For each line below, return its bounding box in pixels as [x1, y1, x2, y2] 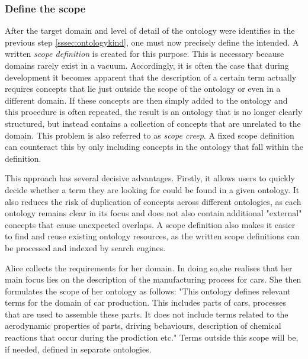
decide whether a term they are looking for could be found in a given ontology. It [5, 183, 300, 195]
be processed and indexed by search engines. [5, 241, 166, 254]
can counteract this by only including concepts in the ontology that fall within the [5, 140, 303, 153]
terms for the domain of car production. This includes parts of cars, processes [5, 296, 286, 309]
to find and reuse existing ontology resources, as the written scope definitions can [5, 230, 300, 242]
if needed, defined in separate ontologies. [5, 342, 152, 355]
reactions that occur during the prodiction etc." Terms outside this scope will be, [5, 331, 299, 344]
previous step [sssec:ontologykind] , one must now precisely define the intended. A [5, 36, 299, 48]
